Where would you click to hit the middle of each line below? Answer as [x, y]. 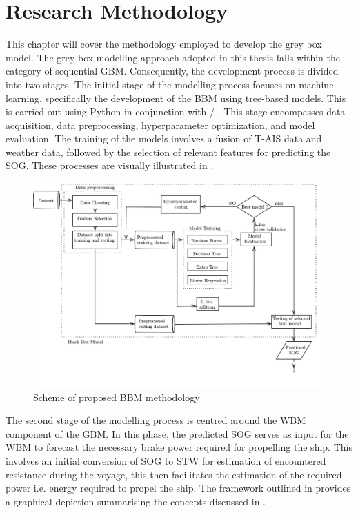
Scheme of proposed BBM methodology [117, 397]
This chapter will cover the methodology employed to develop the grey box [164, 44]
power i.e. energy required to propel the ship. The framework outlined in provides [178, 488]
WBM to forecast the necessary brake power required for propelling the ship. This [179, 447]
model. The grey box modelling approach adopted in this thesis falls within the [173, 57]
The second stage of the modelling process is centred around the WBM [156, 420]
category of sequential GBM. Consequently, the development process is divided [172, 71]
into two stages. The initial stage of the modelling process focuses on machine [170, 84]
